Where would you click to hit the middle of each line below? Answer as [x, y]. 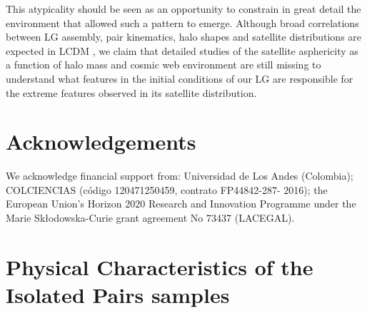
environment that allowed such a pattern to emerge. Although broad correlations [182, 22]
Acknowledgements [101, 142]
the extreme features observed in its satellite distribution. [131, 92]
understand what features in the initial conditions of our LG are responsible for [180, 78]
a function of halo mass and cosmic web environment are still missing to [164, 65]
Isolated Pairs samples [118, 295]
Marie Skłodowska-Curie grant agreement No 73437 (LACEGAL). [150, 218]
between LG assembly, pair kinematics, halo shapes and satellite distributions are [184, 37]
